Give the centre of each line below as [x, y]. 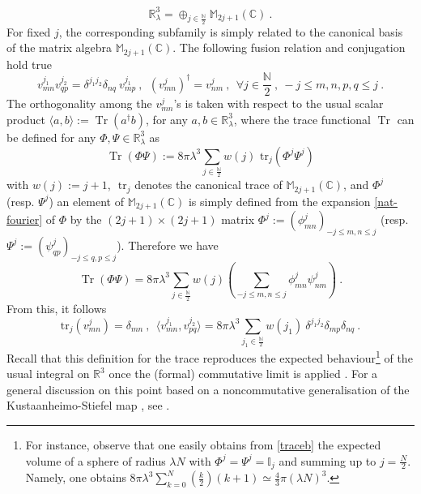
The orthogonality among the [79, 103]
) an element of [86, 201]
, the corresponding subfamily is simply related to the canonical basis [231, 31]
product [26, 119]
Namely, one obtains [76, 477]
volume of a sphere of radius [96, 460]
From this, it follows [57, 308]
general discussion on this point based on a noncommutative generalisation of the [208, 389]
